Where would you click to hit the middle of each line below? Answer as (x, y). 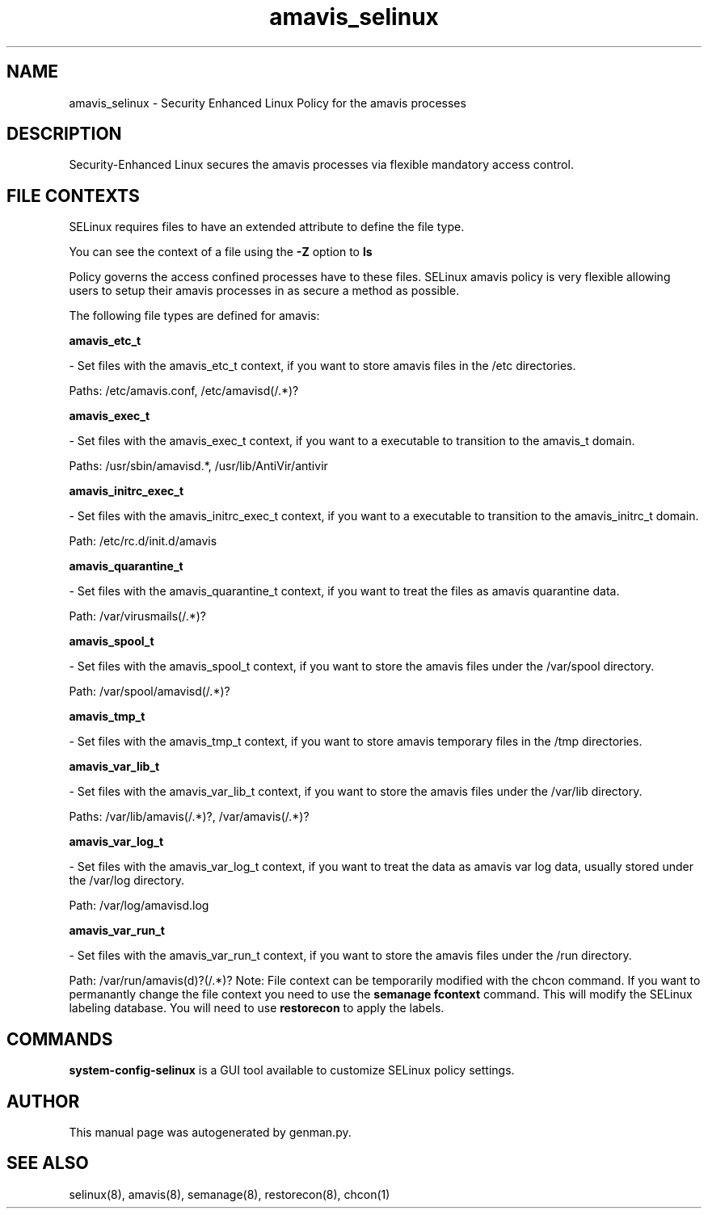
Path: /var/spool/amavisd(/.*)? (150, 692)
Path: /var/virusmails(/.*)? (137, 616)
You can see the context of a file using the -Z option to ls (221, 252)
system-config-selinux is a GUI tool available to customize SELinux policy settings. (292, 1070)
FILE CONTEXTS (73, 195)
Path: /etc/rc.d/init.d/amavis (143, 541)
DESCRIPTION (64, 134)
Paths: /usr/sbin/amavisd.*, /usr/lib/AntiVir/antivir (198, 466)
